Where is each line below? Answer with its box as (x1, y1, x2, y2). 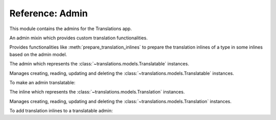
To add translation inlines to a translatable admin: (9, 108, 113, 114)
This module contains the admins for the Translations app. (9, 26, 132, 32)
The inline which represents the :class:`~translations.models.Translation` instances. (9, 89, 185, 95)
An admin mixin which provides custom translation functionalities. (9, 35, 148, 41)
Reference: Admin (9, 8, 88, 19)
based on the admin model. (9, 51, 67, 57)
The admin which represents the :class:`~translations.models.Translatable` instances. (9, 61, 189, 67)
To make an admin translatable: (9, 79, 76, 85)
